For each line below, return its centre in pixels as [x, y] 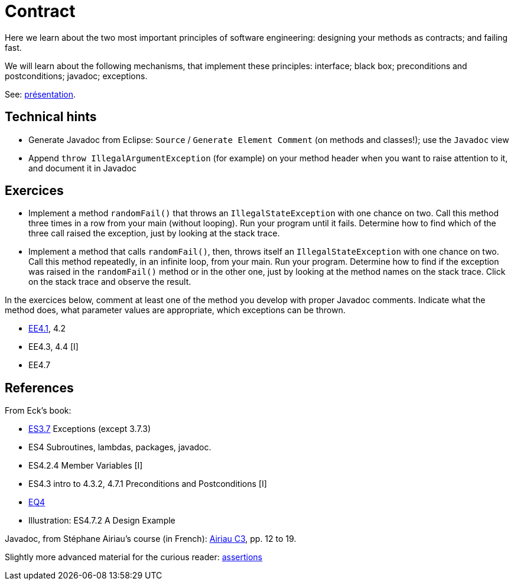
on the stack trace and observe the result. [110, 282]
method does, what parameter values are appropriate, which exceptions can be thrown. [175, 310]
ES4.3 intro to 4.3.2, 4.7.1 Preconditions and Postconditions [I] [148, 484]
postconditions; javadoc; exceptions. [76, 76]
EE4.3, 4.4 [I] [53, 347]
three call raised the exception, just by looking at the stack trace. [154, 233]
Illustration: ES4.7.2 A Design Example [102, 521]
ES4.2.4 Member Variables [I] [86, 466]
